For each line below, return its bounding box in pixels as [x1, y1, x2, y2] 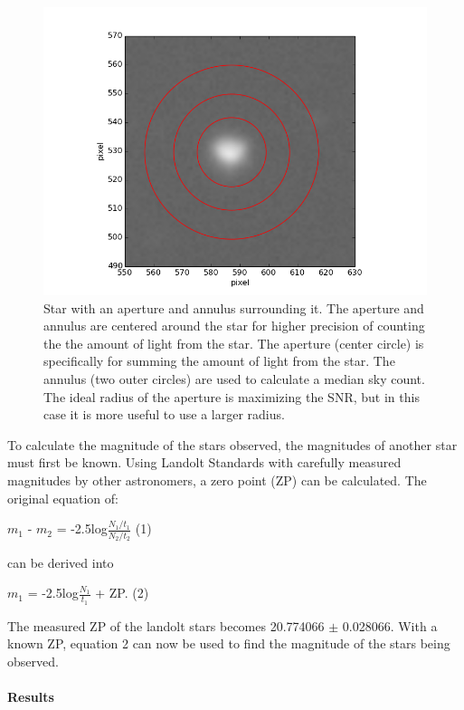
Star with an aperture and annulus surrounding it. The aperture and [43, 298, 424, 317]
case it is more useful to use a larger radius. [43, 405, 285, 424]
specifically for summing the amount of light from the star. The [43, 351, 395, 370]
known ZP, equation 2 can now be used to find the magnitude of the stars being [7, 634, 450, 653]
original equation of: [7, 488, 118, 507]
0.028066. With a [342, 616, 438, 635]
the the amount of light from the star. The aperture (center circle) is [43, 333, 424, 352]
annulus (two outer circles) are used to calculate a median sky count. [43, 369, 425, 388]
